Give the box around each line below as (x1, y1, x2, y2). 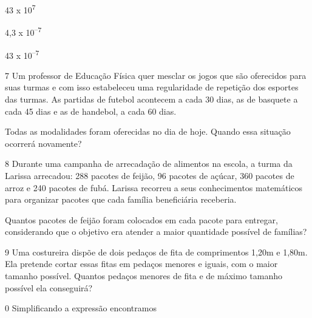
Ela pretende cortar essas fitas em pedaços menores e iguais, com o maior (5, 257, 278, 270)
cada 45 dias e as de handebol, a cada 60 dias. (5, 104, 177, 117)
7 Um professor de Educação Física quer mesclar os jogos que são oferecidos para (5, 69, 307, 81)
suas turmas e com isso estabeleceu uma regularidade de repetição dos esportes (5, 81, 299, 93)
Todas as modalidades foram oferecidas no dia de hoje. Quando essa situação (5, 125, 291, 138)
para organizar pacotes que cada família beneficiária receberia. (5, 193, 237, 206)
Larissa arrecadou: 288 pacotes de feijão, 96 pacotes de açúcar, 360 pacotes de (5, 169, 294, 181)
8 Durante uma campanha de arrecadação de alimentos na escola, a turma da (5, 157, 293, 170)
